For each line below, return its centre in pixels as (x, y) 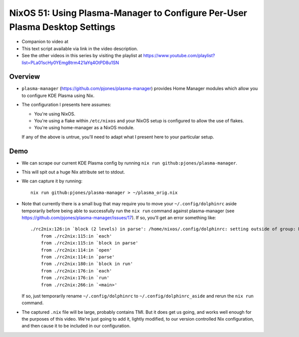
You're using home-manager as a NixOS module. (84, 128)
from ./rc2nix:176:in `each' (76, 271)
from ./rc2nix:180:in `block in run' (87, 264)
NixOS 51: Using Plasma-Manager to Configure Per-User (128, 13)
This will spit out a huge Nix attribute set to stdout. (73, 172)
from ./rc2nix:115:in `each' (76, 236)
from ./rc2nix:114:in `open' (76, 250)
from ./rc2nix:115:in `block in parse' (89, 243)
